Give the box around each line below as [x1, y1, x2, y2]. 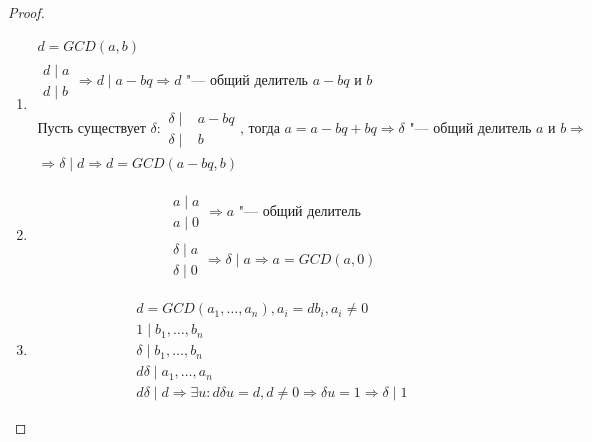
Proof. [8, 2, 45, 22]
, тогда [240, 122, 280, 137]
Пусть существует [37, 122, 146, 137]
